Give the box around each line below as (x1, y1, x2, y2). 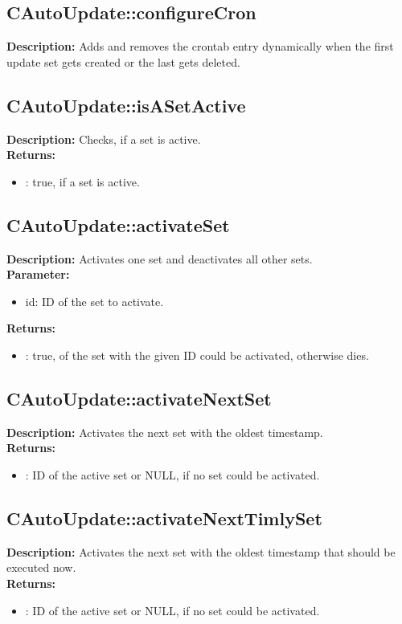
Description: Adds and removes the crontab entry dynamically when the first (6, 38, 394, 55)
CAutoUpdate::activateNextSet (6, 385, 272, 410)
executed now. (6, 559, 76, 576)
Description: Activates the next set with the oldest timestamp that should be (6, 543, 396, 560)
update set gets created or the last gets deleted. (6, 53, 240, 70)
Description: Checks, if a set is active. (6, 130, 201, 147)
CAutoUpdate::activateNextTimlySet (6, 505, 322, 530)
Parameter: (6, 266, 70, 283)
